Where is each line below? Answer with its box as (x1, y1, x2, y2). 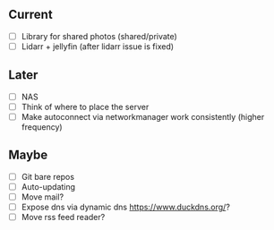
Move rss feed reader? (21, 212, 106, 222)
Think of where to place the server (21, 101, 150, 112)
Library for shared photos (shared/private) (21, 30, 178, 41)
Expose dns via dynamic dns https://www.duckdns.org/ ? (21, 201, 230, 212)
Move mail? (21, 192, 64, 202)
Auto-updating (21, 181, 76, 192)
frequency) (21, 121, 64, 132)
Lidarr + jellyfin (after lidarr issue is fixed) (21, 40, 175, 52)
